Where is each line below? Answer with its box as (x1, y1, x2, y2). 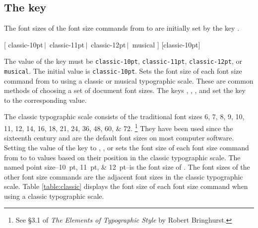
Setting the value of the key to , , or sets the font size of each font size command (4, 142, 249, 152)
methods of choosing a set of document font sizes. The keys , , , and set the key (4, 85, 246, 95)
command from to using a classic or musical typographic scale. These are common (4, 75, 254, 86)
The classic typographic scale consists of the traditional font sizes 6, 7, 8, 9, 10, (4, 111, 245, 122)
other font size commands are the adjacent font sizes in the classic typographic (4, 171, 243, 182)
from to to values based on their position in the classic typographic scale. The (4, 152, 241, 162)
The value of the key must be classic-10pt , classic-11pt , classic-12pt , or (4, 56, 242, 66)
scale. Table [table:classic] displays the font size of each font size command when (4, 181, 248, 191)
